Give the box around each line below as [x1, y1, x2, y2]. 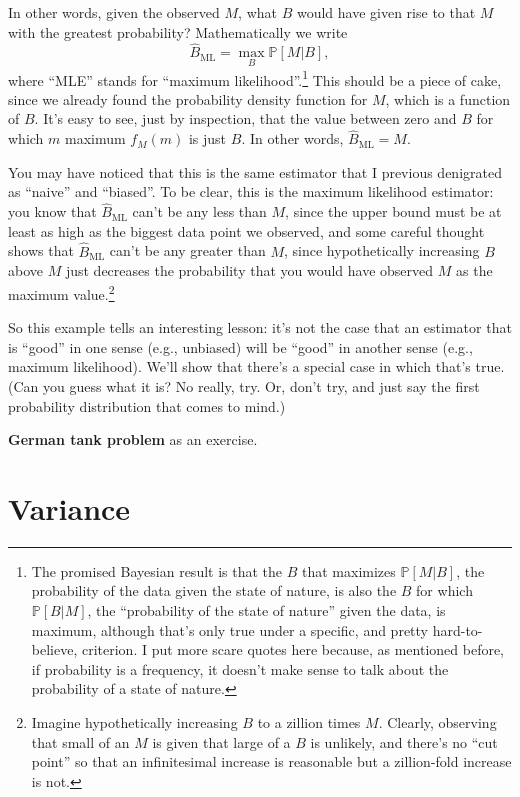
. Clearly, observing [378, 711, 497, 732]
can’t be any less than [132, 201, 267, 222]
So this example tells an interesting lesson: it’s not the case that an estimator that [8, 317, 512, 338]
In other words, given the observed [8, 2, 220, 22]
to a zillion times [257, 711, 361, 732]
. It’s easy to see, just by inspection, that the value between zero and [34, 108, 457, 129]
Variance [8, 487, 131, 528]
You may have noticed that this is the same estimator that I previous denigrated [8, 161, 502, 182]
